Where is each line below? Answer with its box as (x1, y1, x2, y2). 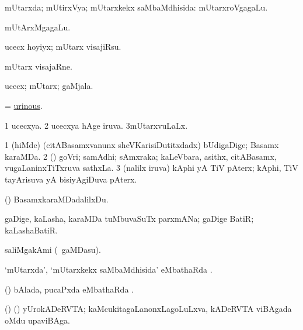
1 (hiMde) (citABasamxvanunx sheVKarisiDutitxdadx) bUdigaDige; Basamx (5, 139, 279, 151)
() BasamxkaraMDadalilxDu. (5, 192, 109, 205)
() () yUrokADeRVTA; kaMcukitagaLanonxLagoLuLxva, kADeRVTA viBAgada (5, 302, 292, 315)
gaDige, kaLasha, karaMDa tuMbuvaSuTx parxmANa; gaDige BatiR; (5, 212, 254, 225)
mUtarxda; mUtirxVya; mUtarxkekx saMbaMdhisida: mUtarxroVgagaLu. (5, 1, 268, 13)
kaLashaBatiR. (5, 224, 58, 236)
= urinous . (5, 99, 43, 111)
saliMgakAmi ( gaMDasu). (5, 243, 101, 256)
